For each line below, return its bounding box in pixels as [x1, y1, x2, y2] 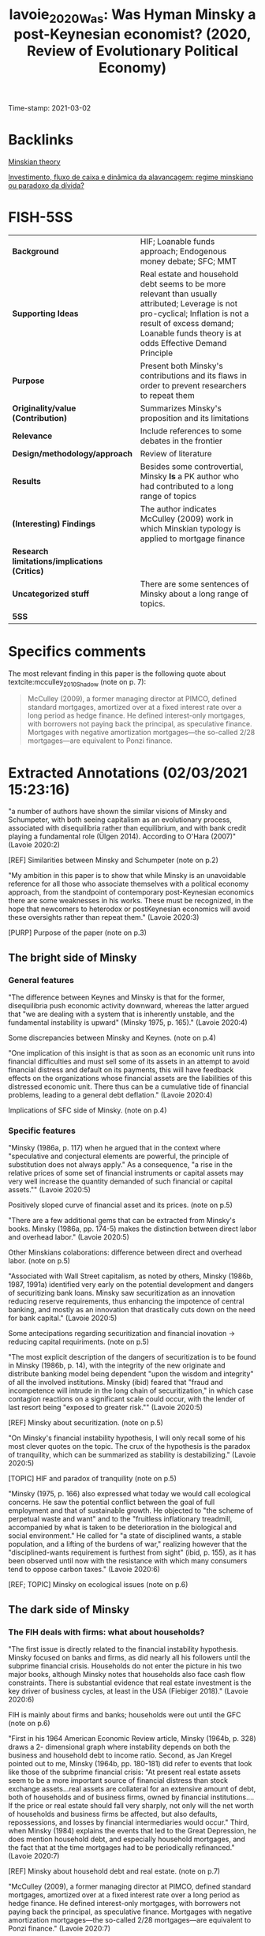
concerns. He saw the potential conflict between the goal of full [8, 1498, 215, 1507]
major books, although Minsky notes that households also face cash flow [8, 1670, 246, 1679]
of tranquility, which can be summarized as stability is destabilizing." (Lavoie [8, 1450, 256, 1460]
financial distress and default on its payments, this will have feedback [8, 1065, 234, 1075]
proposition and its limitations [140, 412, 249, 423]
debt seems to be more [140, 278, 226, 289]
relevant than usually [140, 288, 218, 299]
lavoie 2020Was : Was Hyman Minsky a [9, 6, 256, 26]
